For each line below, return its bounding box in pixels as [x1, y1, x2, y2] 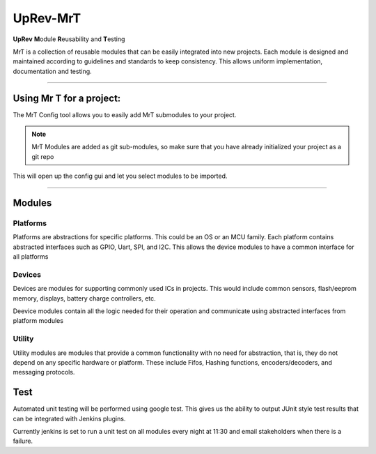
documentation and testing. [13, 67, 92, 75]
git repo [31, 152, 54, 160]
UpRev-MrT [13, 10, 81, 26]
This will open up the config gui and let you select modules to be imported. [13, 172, 228, 181]
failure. [13, 437, 33, 446]
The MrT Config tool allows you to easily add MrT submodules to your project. [13, 110, 237, 119]
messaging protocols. [13, 368, 75, 377]
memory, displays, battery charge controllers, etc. [13, 294, 156, 303]
